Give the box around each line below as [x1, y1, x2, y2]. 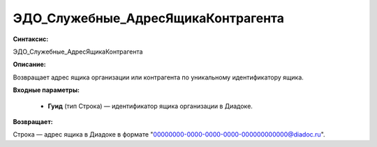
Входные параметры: [13, 86, 80, 94]
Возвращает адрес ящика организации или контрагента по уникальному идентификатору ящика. [13, 73, 304, 82]
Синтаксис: [13, 35, 49, 43]
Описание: [13, 60, 47, 69]
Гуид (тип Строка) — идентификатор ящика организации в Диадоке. [47, 102, 253, 110]
